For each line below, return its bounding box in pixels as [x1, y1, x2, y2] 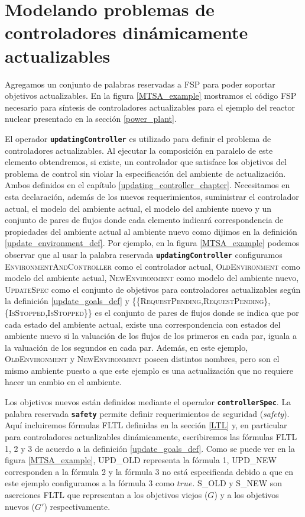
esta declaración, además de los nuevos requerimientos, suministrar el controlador [5, 190, 299, 202]
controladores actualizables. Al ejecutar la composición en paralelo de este [5, 144, 273, 156]
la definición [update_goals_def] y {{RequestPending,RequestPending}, [5, 295, 271, 307]
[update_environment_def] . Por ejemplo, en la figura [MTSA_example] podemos [5, 237, 300, 249]
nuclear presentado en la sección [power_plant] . [5, 112, 177, 125]
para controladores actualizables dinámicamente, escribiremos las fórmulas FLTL [5, 430, 297, 442]
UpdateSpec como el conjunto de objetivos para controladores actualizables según [5, 283, 301, 295]
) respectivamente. [44, 500, 111, 512]
